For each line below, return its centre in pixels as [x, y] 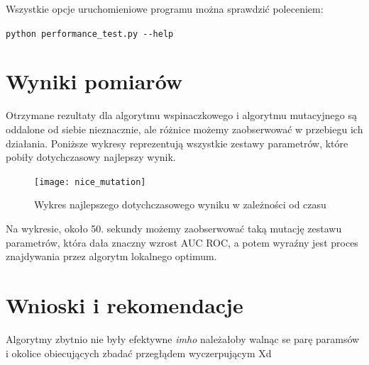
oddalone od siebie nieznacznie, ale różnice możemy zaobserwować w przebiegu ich [184, 129]
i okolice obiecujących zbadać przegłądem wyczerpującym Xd [139, 353]
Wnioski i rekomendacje [125, 304]
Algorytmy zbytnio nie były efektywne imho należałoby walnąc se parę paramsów [183, 338]
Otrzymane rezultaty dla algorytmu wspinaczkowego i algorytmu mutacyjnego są [181, 115]
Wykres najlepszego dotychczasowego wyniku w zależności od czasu [180, 204]
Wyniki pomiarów [94, 81]
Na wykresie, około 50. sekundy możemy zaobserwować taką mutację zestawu [174, 228]
